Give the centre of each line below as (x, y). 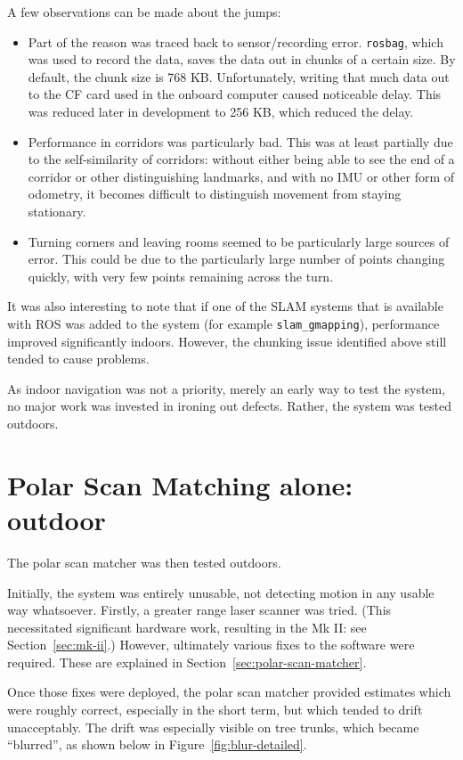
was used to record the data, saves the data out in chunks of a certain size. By (242, 59)
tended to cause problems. (78, 359)
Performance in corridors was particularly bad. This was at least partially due (240, 141)
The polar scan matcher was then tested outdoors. (144, 562)
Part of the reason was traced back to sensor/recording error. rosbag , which (236, 41)
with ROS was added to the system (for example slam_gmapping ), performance (223, 323)
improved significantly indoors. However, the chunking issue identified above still (227, 341)
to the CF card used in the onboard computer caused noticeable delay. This (235, 94)
